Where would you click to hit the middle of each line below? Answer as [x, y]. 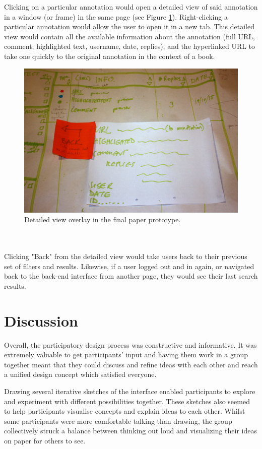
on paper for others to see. [45, 440]
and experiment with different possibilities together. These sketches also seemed [127, 401]
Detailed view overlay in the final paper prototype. [103, 219]
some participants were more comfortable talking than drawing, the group [118, 421]
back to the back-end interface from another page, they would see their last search [131, 276]
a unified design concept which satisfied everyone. [80, 374]
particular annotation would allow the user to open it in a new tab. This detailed [129, 26]
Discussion [41, 320]
